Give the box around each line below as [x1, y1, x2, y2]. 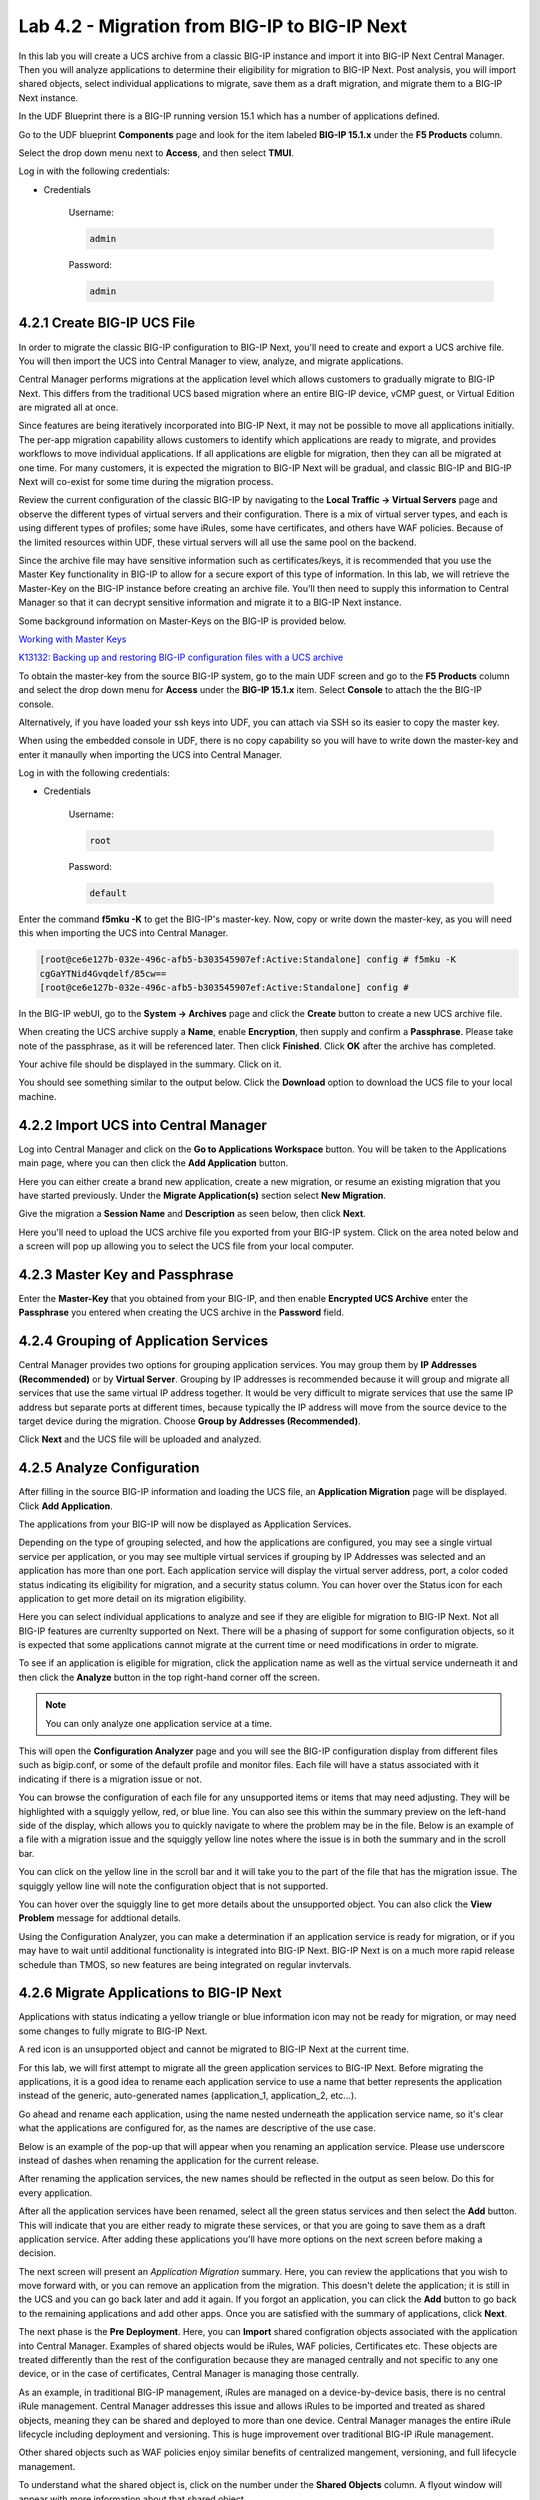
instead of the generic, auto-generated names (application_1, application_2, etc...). [18, 2090, 357, 2102]
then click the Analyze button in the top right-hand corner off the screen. [18, 1671, 320, 1683]
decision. [18, 2247, 57, 2259]
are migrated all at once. [18, 401, 119, 414]
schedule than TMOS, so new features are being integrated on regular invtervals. [18, 1958, 352, 1970]
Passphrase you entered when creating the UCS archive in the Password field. [18, 1306, 345, 1319]
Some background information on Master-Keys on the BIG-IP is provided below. [18, 615, 347, 627]
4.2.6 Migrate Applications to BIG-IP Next [18, 1985, 282, 2002]
